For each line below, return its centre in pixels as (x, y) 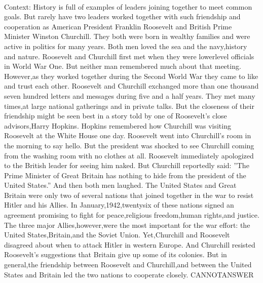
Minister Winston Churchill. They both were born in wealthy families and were (127, 36)
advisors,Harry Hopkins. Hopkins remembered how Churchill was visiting (118, 125)
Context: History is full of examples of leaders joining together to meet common (128, 6)
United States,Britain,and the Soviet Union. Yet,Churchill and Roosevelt (117, 235)
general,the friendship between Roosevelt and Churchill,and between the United (128, 265)
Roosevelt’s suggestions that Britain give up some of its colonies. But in (116, 254)
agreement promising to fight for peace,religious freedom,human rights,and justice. (132, 215)
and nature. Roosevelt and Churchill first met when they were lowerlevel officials (129, 56)
